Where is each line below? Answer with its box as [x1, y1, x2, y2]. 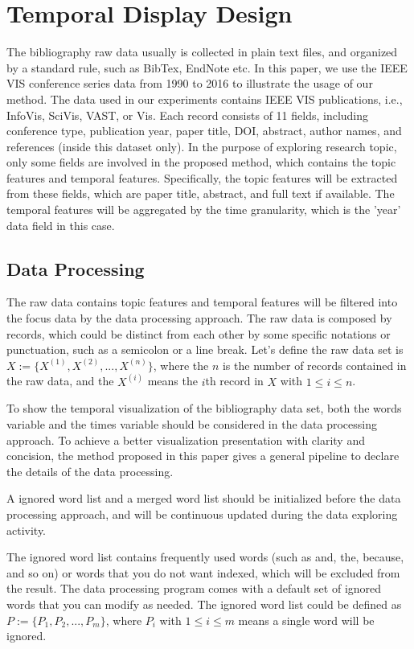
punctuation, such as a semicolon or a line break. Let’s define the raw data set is [6, 341, 404, 358]
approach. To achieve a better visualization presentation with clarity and [6, 431, 365, 448]
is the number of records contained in [222, 356, 407, 373]
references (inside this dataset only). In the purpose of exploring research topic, [6, 138, 397, 154]
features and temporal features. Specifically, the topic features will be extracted [6, 169, 398, 186]
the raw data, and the [6, 372, 114, 389]
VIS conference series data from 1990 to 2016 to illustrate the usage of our [6, 75, 373, 92]
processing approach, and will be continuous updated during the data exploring [6, 506, 398, 523]
